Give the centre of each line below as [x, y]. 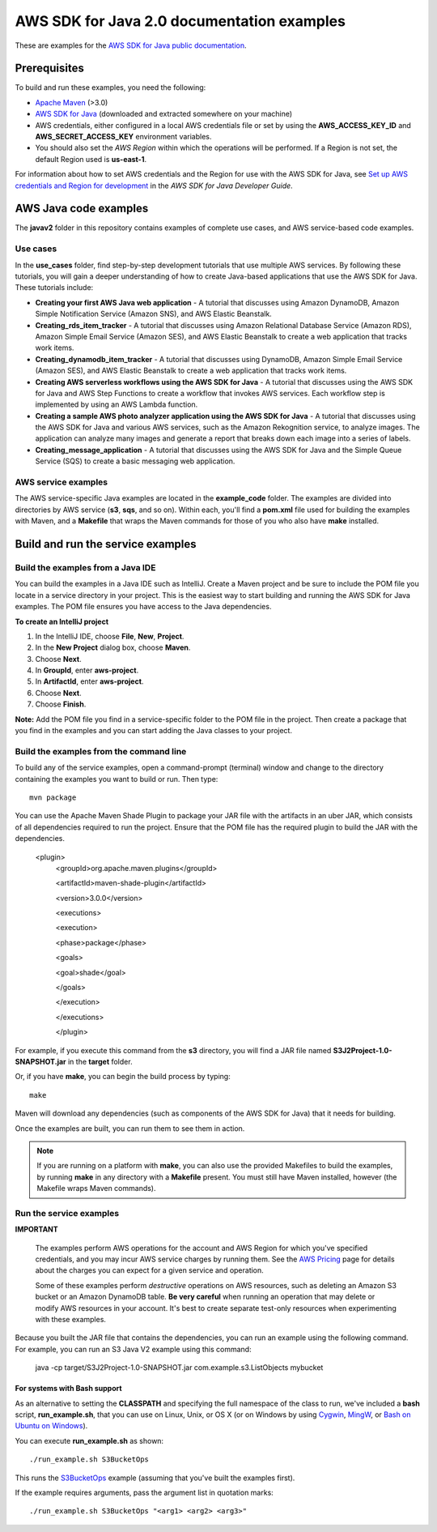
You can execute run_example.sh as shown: [89, 1440]
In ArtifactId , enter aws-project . [89, 681]
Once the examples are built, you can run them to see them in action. [130, 1128]
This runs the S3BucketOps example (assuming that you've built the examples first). [155, 1478]
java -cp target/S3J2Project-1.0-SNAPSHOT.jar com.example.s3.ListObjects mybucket [179, 1368]
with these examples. [71, 1319]
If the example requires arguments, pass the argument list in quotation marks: [144, 1492]
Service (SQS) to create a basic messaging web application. [135, 461]
